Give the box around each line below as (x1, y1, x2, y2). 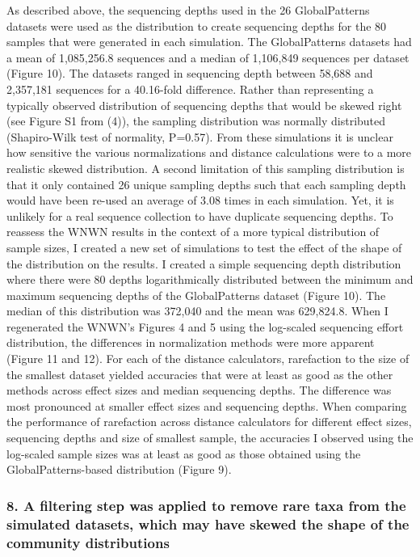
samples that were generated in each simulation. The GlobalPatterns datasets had (6, 33, 412, 50)
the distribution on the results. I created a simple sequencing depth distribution (6, 255, 401, 272)
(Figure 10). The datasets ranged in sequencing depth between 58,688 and (6, 65, 373, 82)
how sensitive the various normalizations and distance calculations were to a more (6, 144, 412, 161)
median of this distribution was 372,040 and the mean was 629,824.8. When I (6, 302, 388, 319)
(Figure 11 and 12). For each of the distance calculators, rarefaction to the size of (6, 350, 409, 367)
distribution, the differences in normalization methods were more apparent (6, 334, 375, 351)
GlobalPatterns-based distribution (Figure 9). (6, 461, 232, 478)
